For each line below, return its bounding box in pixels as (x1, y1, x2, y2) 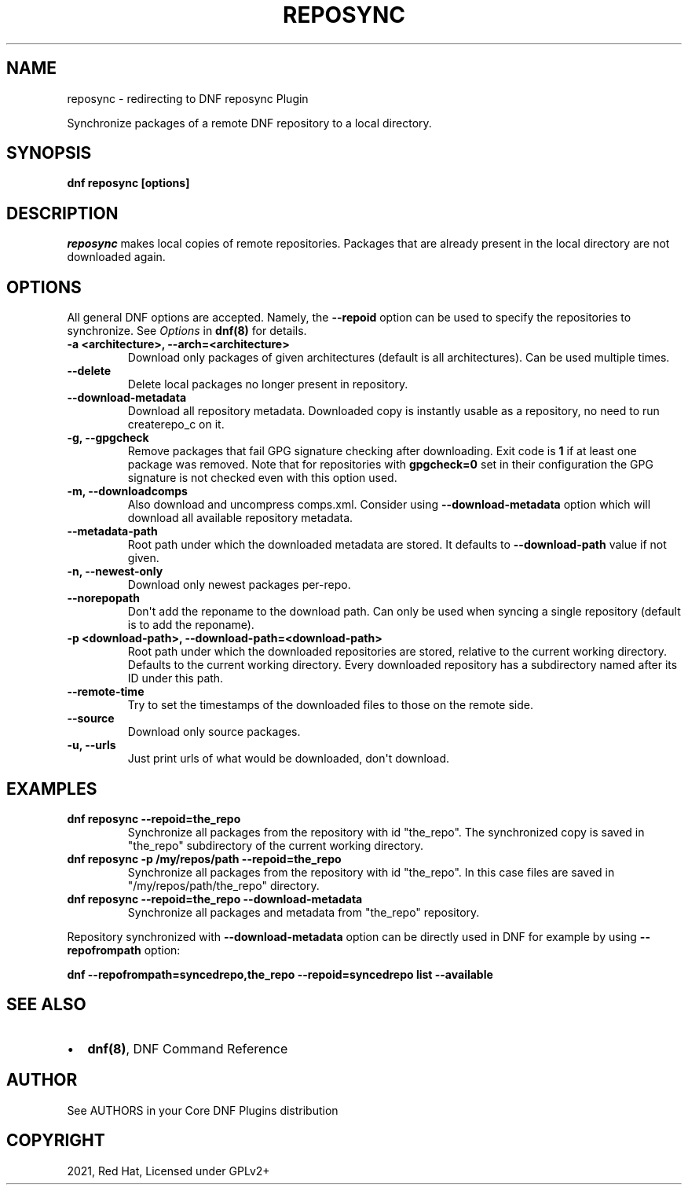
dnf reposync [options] (67, 176, 190, 190)
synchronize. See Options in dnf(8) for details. (67, 324, 307, 338)
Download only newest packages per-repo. (127, 578, 351, 592)
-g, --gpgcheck (67, 431, 149, 445)
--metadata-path (67, 524, 158, 539)
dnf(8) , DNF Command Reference (87, 1040, 288, 1057)
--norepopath (67, 591, 140, 605)
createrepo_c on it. (127, 417, 225, 432)
